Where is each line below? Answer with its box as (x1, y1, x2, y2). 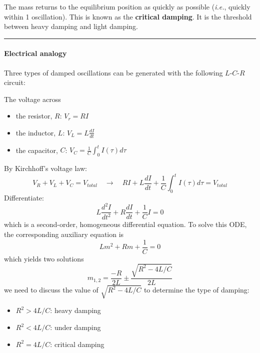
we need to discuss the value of (4, 284, 98, 295)
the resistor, (15, 110, 52, 121)
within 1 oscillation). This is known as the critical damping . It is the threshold (4, 11, 252, 21)
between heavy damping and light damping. (4, 21, 138, 31)
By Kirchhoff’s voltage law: (4, 163, 87, 173)
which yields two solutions (4, 253, 84, 263)
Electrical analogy (4, 48, 67, 58)
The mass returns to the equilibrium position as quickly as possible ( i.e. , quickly (4, 1, 250, 11)
